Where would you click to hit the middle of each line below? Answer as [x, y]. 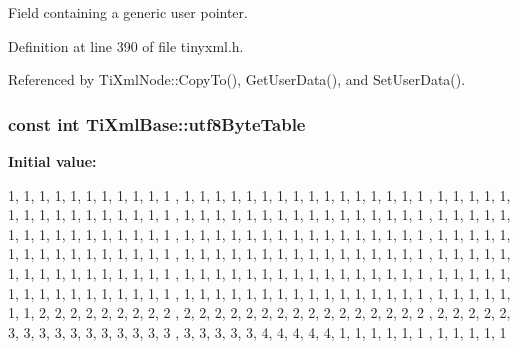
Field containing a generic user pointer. [128, 12]
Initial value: [52, 161]
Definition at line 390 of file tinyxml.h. [126, 45]
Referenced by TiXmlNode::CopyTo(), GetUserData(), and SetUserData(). [237, 79]
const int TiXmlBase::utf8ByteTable [157, 123]
